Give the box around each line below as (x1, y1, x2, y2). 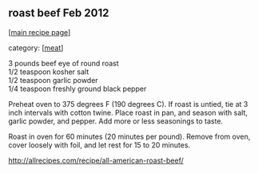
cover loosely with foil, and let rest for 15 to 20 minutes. (8, 140, 191, 150)
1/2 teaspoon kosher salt (8, 67, 89, 77)
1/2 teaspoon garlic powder (8, 75, 98, 85)
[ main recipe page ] (8, 27, 71, 37)
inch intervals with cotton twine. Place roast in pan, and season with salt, (8, 108, 248, 117)
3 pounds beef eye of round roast (8, 58, 120, 68)
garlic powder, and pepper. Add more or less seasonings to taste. (8, 116, 224, 126)
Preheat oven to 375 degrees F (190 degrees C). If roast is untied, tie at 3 (8, 99, 248, 108)
